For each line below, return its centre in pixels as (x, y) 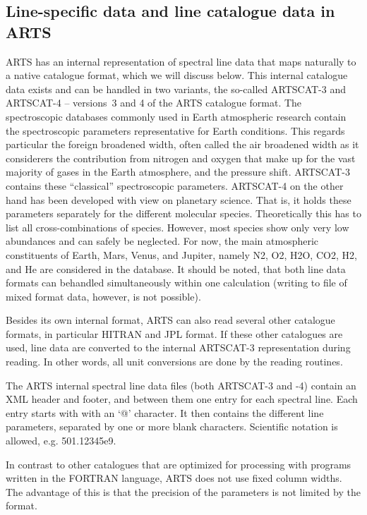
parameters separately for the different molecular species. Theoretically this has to (183, 213)
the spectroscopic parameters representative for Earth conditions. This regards (175, 130)
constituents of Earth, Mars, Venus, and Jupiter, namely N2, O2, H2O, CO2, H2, (181, 254)
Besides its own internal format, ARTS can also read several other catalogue (170, 320)
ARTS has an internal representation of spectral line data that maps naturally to (181, 61)
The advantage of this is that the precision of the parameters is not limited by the (183, 491)
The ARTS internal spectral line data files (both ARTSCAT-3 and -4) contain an (181, 385)
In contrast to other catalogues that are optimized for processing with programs (179, 464)
